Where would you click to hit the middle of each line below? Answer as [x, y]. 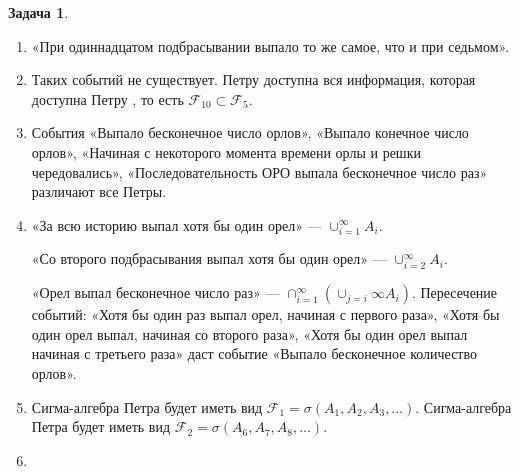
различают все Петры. [99, 191]
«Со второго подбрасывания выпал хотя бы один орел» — [209, 258]
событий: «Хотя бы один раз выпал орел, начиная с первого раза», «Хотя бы [265, 314]
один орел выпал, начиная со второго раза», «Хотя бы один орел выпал [249, 333]
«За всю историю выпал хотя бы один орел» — [176, 224]
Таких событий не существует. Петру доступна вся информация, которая [253, 79]
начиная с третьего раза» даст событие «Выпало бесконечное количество [254, 353]
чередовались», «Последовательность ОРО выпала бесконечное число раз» [259, 171]
